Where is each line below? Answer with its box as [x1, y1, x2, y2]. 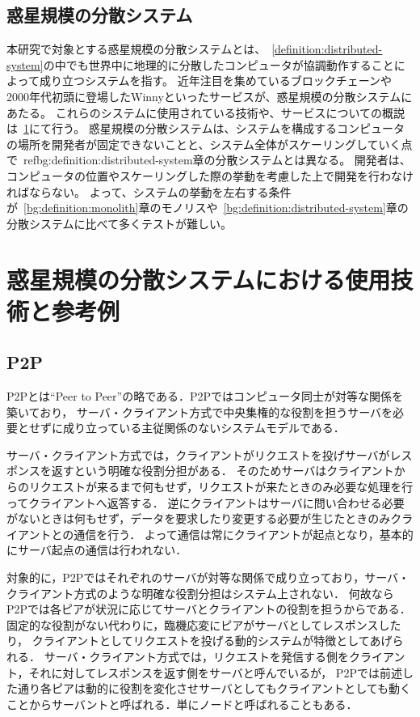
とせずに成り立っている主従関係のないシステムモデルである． [17, 419, 345, 436]
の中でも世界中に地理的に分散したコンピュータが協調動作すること [43, 56, 394, 73]
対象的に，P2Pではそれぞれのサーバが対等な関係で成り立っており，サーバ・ [6, 569, 409, 586]
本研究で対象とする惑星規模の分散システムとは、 [6, 40, 267, 57]
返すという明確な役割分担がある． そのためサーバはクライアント [51, 462, 394, 479]
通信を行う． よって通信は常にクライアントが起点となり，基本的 [73, 525, 414, 542]
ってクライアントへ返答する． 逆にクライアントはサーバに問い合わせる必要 [6, 494, 405, 511]
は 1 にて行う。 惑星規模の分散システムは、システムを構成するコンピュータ [6, 120, 405, 137]
